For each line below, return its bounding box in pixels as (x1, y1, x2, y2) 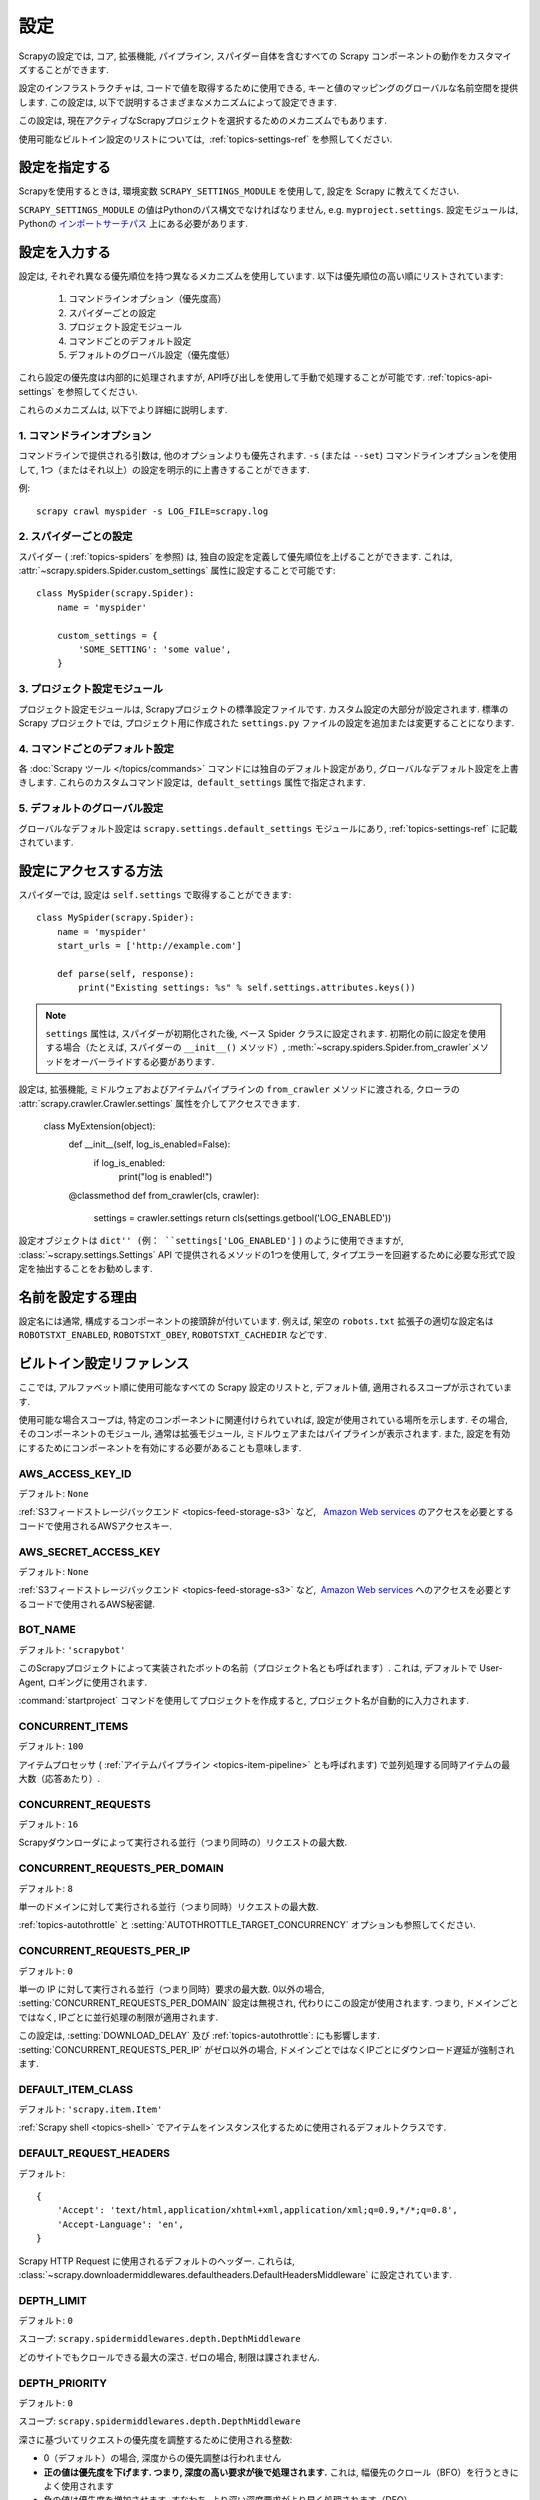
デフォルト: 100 (18, 1740, 84, 1752)
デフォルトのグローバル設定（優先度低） (68, 349, 235, 361)
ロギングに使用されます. (48, 1676, 148, 1688)
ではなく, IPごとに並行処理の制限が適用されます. (18, 2011, 219, 2023)
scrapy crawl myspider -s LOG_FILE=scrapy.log (36, 505, 269, 517)
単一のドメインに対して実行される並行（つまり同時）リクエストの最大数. (18, 1901, 319, 1913)
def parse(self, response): (56, 968, 195, 979)
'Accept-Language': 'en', (56, 2218, 185, 2230)
